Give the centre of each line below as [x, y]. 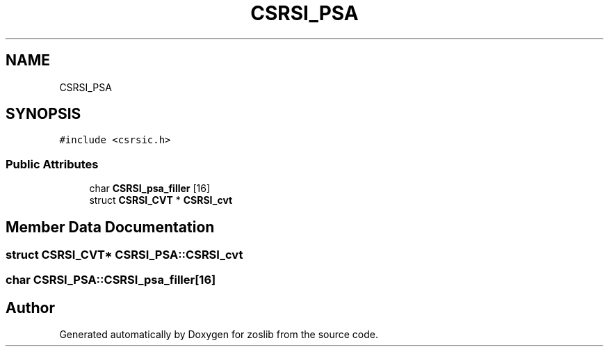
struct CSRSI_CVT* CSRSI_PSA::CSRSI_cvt [124, 255]
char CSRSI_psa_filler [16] [150, 189]
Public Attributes [52, 164]
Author [30, 307]
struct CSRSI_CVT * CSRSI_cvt [161, 200]
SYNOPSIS [43, 114]
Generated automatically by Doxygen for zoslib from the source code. [219, 335]
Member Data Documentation [110, 227]
